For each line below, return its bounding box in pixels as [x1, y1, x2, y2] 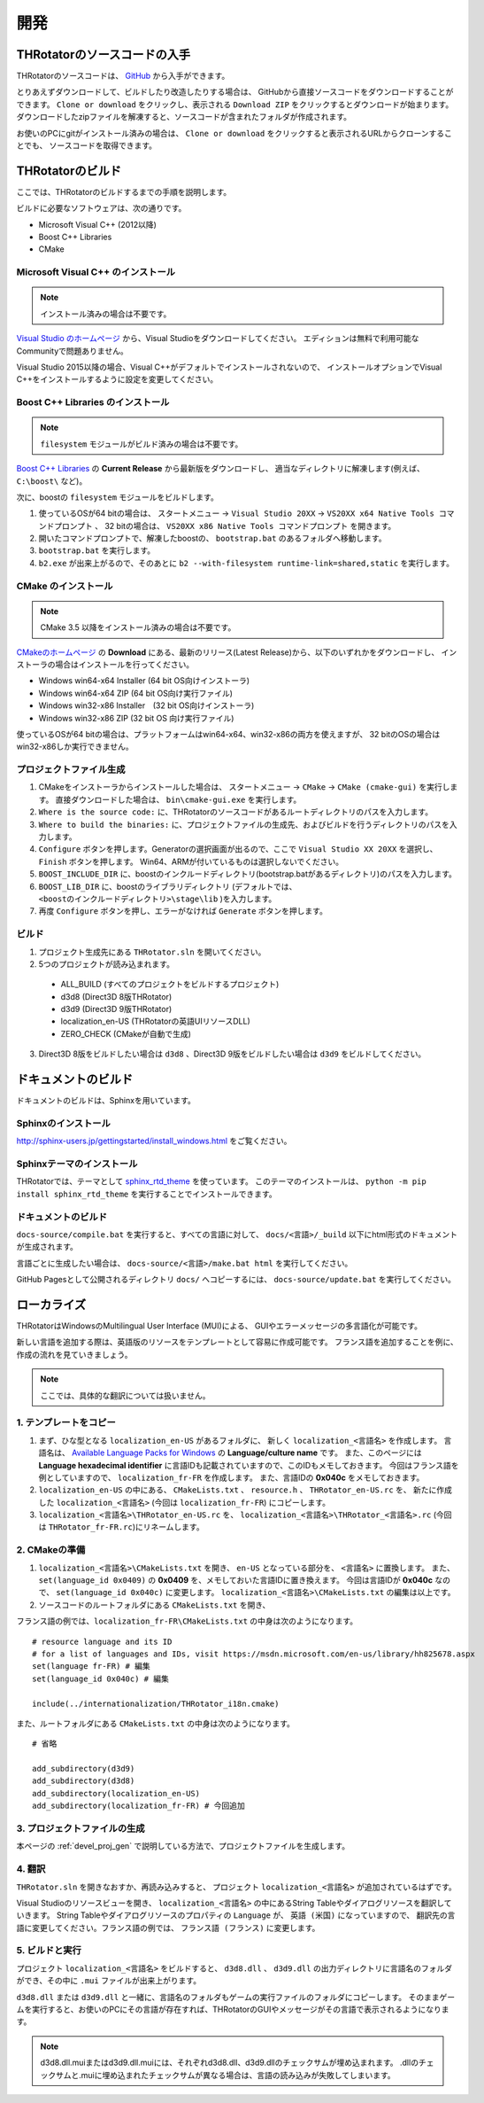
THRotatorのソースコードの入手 [16, 47, 190, 62]
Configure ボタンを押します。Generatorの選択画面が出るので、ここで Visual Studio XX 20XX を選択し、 [38, 844, 438, 854]
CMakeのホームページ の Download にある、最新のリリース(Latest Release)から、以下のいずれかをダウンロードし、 [16, 647, 440, 658]
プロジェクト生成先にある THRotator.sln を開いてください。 [38, 946, 266, 957]
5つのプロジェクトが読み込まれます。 [38, 958, 174, 970]
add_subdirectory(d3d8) [32, 1776, 135, 1786]
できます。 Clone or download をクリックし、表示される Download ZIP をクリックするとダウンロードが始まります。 [16, 98, 454, 110]
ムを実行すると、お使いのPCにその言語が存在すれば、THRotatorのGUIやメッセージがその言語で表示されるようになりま [16, 2004, 449, 2015]
